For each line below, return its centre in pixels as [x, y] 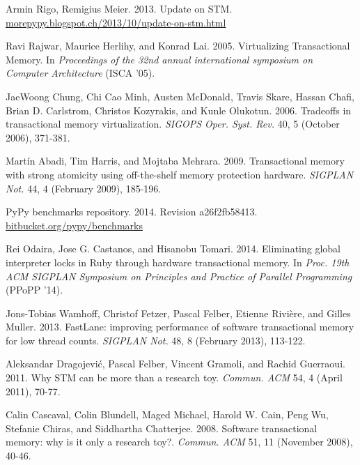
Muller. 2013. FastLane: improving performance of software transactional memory [180, 327]
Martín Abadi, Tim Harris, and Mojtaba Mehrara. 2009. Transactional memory [175, 161]
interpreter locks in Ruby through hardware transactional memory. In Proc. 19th [178, 262]
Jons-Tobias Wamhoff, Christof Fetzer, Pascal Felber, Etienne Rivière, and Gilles [178, 313]
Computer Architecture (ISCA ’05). [80, 73]
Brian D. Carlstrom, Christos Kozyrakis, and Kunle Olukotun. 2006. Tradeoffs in [179, 110]
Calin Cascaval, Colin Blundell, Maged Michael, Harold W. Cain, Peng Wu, [167, 414]
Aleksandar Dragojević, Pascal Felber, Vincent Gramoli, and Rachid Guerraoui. [175, 364]
